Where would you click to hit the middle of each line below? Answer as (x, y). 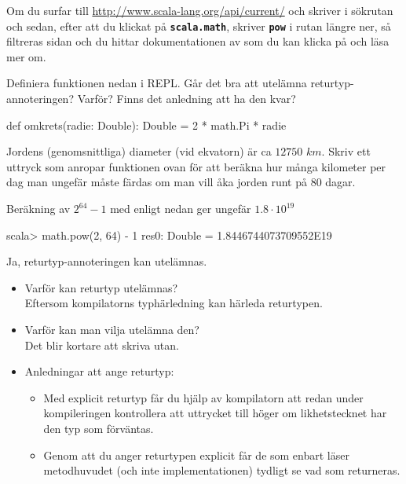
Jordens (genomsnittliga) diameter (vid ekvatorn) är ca (139, 151)
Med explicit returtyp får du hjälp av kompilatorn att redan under (203, 397)
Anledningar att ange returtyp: (99, 371)
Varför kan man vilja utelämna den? (112, 329)
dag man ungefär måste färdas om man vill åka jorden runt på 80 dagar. (181, 182)
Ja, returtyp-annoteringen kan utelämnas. (107, 261)
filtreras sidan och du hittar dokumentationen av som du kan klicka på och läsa (198, 41)
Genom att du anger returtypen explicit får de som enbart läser (196, 455)
